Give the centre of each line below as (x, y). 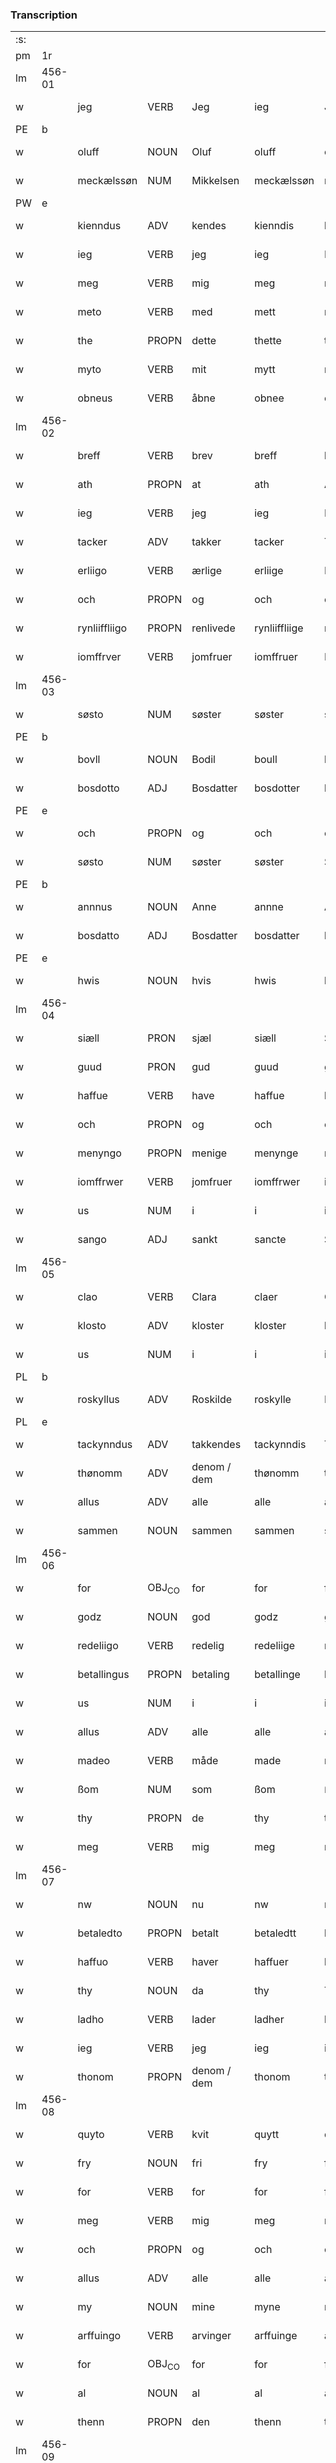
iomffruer (276, 657)
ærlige (207, 571)
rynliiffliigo (102, 628)
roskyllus (98, 1400)
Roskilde (212, 1400)
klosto (92, 1326)
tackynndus (105, 1445)
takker (206, 542)
